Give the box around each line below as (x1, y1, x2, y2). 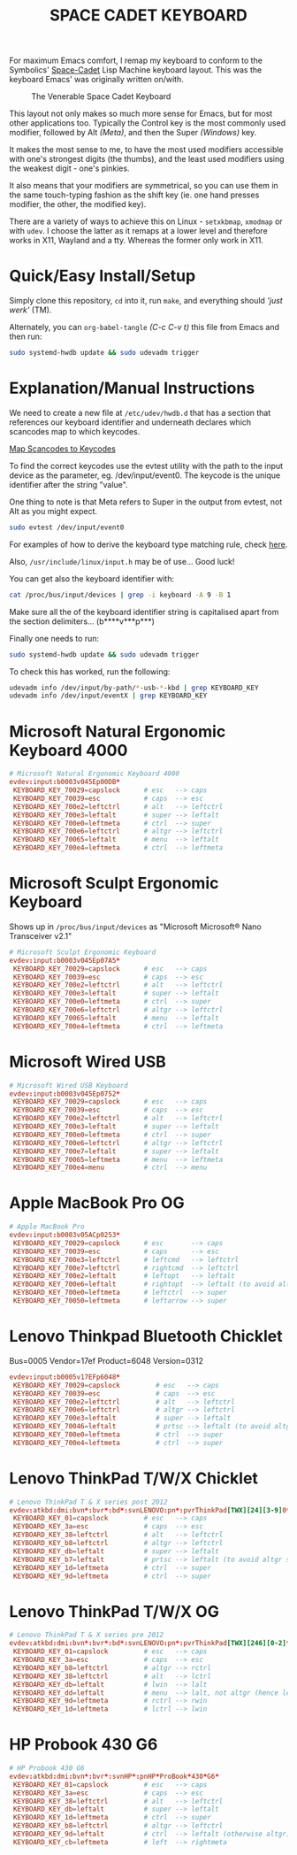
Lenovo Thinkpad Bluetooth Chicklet (9, 1327, 283, 1346)
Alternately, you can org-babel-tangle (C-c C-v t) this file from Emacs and (9, 322, 280, 333)
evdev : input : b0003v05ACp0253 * (9, 1231, 121, 1240)
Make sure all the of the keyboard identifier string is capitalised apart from (9, 606, 279, 617)
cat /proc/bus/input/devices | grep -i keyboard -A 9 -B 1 (9, 590, 232, 599)
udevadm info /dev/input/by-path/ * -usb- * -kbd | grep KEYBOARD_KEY (9, 683, 259, 692)
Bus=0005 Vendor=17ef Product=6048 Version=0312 (9, 1355, 203, 1366)
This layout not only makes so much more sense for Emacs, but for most (9, 108, 273, 119)
